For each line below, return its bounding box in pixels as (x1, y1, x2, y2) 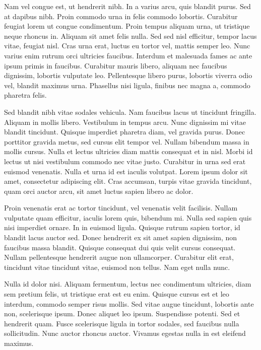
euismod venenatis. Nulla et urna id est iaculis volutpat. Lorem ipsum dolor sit (4, 166, 248, 176)
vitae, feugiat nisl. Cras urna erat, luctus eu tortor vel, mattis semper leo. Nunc (4, 40, 250, 51)
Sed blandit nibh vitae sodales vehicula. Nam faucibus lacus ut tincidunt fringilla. (4, 106, 256, 117)
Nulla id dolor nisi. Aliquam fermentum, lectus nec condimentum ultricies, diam (4, 278, 251, 289)
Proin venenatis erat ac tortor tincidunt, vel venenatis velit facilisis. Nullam (4, 202, 238, 213)
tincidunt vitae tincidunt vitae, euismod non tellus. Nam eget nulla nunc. (4, 261, 230, 272)
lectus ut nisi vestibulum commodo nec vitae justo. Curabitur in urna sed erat (4, 156, 246, 166)
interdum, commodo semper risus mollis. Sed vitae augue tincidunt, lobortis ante (4, 298, 254, 309)
